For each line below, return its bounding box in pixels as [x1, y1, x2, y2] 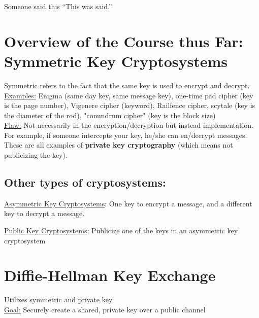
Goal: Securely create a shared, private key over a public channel [4, 304, 206, 314]
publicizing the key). [4, 150, 68, 160]
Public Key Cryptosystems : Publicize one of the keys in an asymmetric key [4, 225, 238, 236]
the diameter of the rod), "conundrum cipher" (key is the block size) [4, 110, 216, 120]
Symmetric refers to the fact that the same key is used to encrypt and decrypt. [4, 80, 250, 90]
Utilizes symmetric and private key [4, 294, 113, 305]
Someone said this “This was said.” [4, 1, 112, 11]
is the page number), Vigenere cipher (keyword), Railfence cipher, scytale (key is [4, 100, 255, 111]
